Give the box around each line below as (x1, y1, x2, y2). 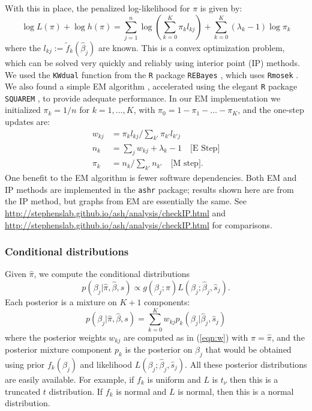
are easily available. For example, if (5, 373, 134, 385)
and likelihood (80, 358, 132, 370)
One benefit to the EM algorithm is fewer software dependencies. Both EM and (5, 171, 297, 184)
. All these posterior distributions (185, 358, 307, 370)
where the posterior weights (5, 330, 106, 343)
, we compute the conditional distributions (34, 267, 190, 280)
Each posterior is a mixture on (5, 296, 117, 308)
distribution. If (49, 385, 103, 397)
